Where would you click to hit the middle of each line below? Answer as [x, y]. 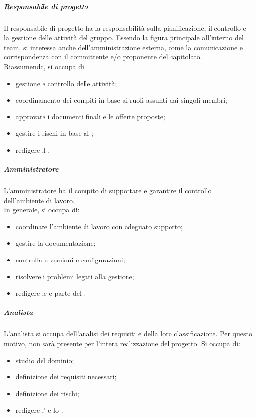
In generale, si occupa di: [42, 210]
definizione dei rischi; [47, 393]
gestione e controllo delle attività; [66, 83]
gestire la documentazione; [56, 243]
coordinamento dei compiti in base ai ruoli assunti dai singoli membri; [122, 100]
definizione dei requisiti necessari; [66, 377]
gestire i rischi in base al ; [54, 133]
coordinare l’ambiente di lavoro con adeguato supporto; [99, 226]
